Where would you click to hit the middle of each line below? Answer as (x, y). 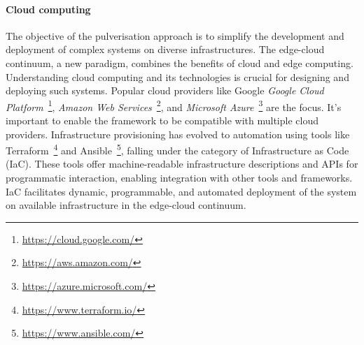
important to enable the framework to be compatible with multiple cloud (162, 120)
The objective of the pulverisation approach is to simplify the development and (175, 35)
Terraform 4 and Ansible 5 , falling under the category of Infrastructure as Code (177, 149)
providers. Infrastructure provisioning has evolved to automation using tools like (178, 134)
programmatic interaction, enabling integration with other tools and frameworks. (179, 178)
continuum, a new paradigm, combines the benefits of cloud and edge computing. (180, 63)
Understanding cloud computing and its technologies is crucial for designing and (177, 76)
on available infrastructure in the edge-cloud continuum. (126, 205)
